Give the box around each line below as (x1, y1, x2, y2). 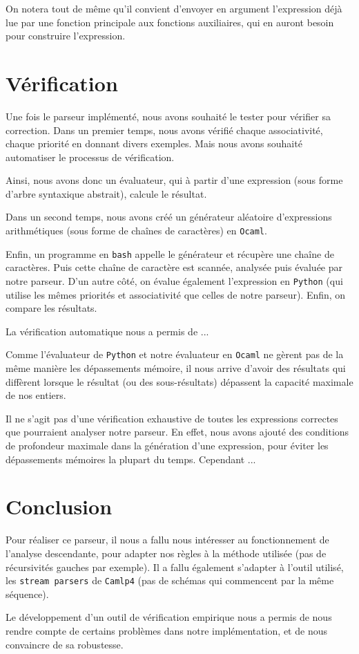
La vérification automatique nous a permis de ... (6, 324, 209, 338)
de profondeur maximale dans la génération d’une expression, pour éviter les (6, 438, 329, 453)
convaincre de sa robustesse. (6, 637, 124, 651)
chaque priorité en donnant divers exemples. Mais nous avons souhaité (6, 136, 302, 151)
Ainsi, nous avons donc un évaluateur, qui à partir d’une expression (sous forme (6, 173, 343, 187)
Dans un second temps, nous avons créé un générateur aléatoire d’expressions (6, 209, 332, 224)
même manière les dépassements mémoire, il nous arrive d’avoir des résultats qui (6, 361, 346, 375)
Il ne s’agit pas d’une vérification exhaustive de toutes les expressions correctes (6, 411, 338, 425)
